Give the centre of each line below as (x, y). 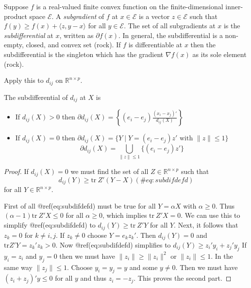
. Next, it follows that (206, 225)
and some (143, 267)
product (16, 16)
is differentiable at (155, 45)
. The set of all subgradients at (170, 26)
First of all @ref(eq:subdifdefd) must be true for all (80, 205)
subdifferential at (29, 35)
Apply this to (24, 80)
